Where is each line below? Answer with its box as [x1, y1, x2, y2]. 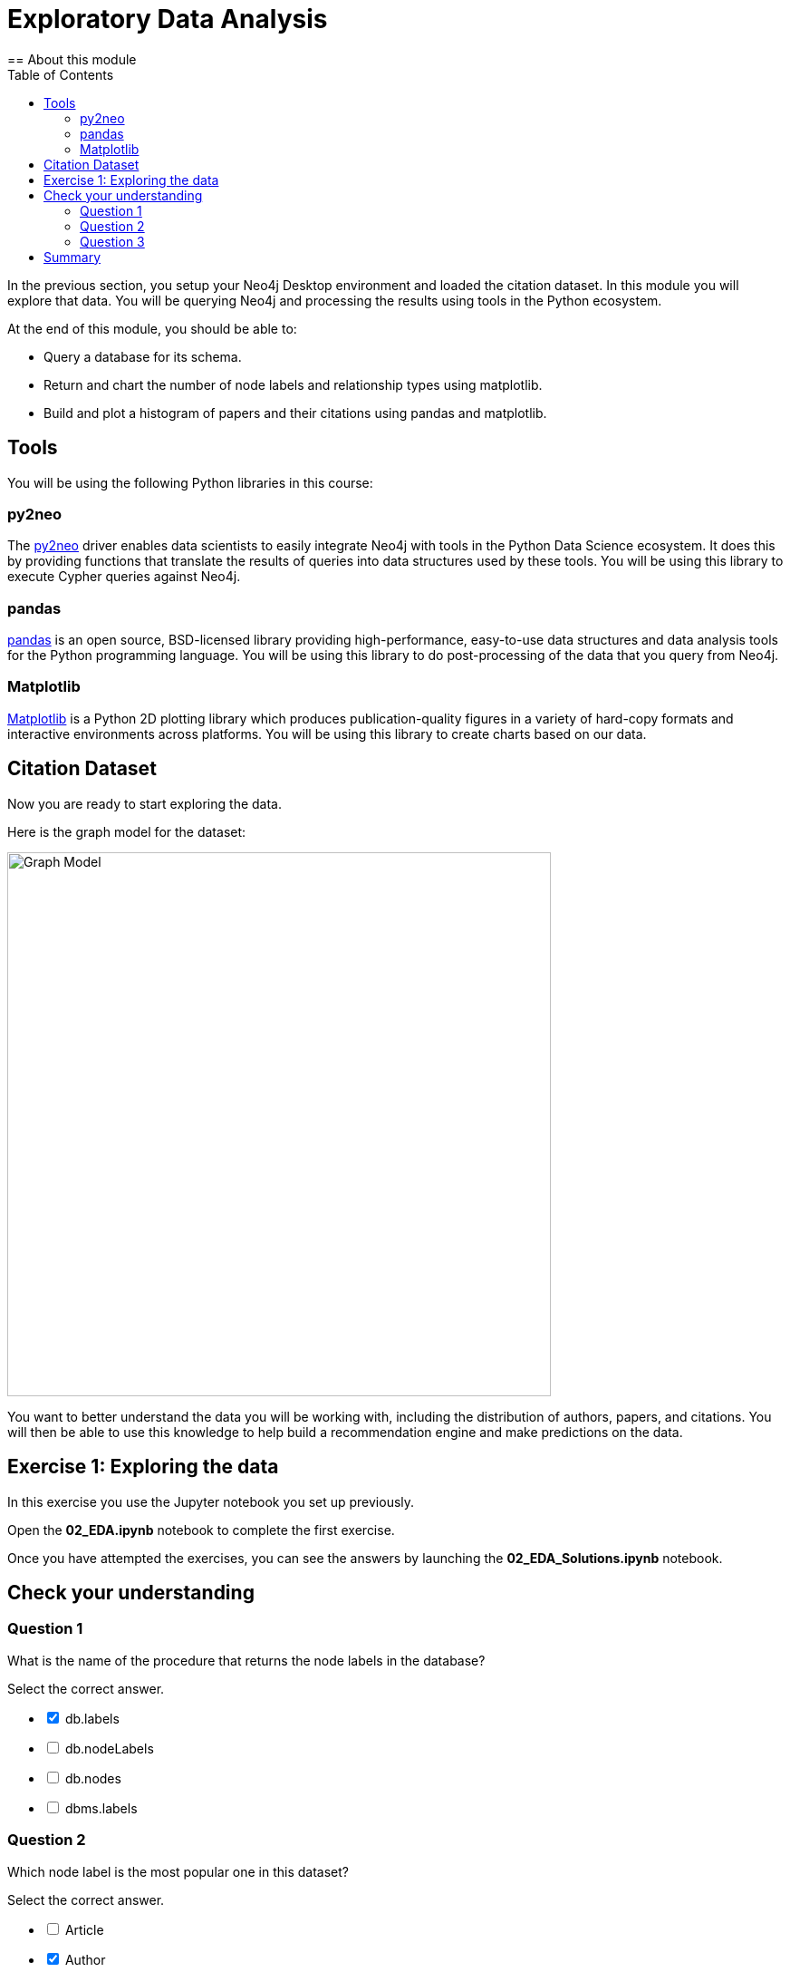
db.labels [64, 1710, 120, 1726]
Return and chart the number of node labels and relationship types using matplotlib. [43, 376, 543, 393]
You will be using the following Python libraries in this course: [7, 474, 373, 491]
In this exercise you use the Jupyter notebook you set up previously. [7, 1493, 415, 1510]
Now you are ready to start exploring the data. [7, 795, 282, 811]
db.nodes [64, 1770, 121, 1786]
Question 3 [80, 233, 145, 249]
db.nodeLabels [64, 1740, 154, 1756]
